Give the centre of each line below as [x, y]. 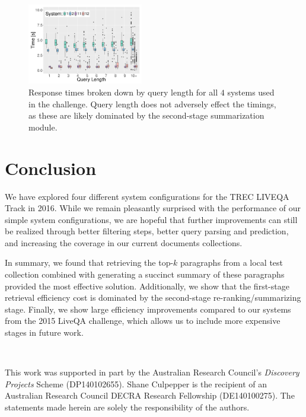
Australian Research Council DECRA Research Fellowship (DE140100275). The [150, 395]
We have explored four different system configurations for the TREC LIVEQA [147, 196]
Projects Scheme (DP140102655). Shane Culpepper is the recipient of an [136, 383]
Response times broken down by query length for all [123, 92]
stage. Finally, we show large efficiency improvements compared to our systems [148, 309]
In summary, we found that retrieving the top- [89, 262]
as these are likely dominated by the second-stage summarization [146, 115]
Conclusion [51, 168]
